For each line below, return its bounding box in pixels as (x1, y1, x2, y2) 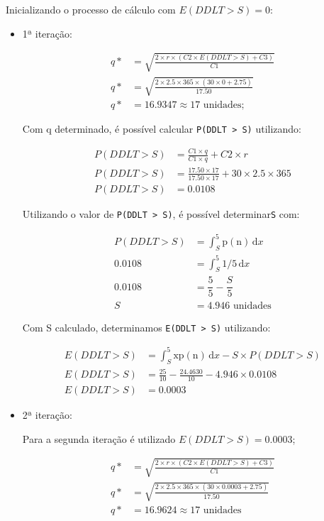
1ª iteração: (22, 26, 72, 40)
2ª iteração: (22, 407, 72, 422)
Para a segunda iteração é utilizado (22, 431, 176, 446)
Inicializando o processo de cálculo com (6, 2, 176, 16)
